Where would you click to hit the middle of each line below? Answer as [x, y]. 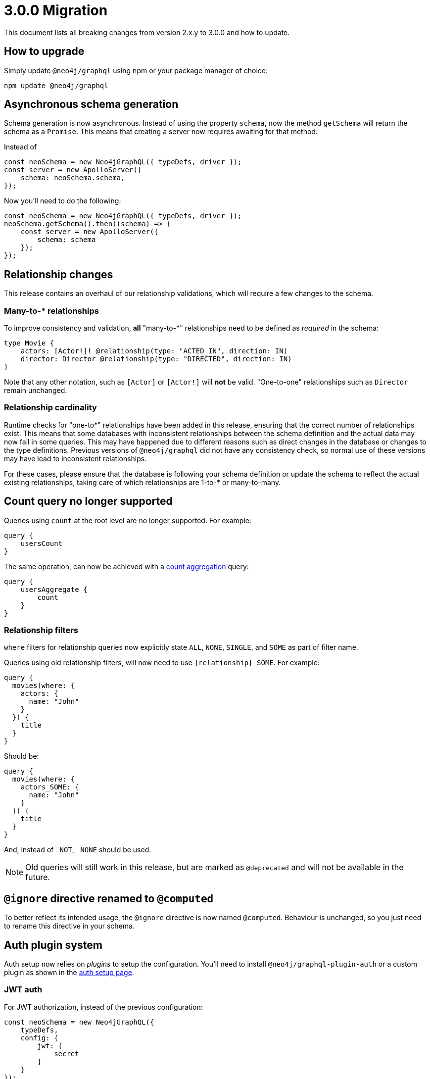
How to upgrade [44, 51]
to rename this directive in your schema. [69, 926]
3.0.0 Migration [56, 10]
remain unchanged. [36, 391]
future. [38, 877]
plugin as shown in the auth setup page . [69, 973]
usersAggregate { [54, 589]
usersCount [42, 543]
